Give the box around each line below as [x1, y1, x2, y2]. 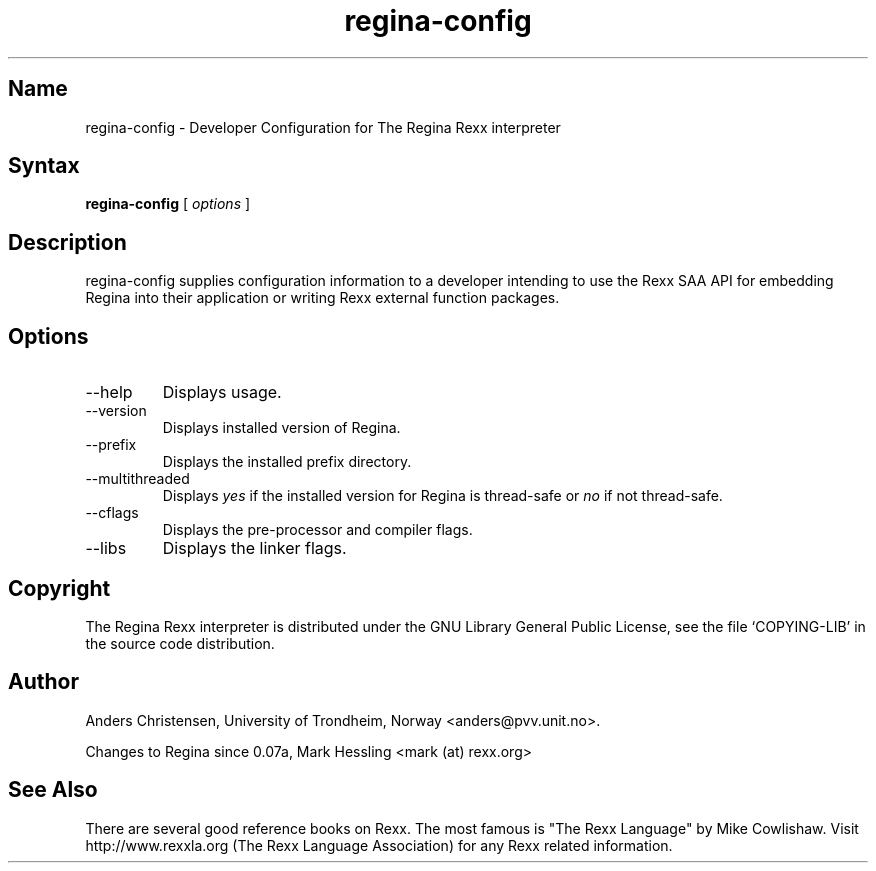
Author [8, 669, 79, 695]
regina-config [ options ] [85, 195, 251, 213]
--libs [85, 538, 127, 559]
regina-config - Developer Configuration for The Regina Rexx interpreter [85, 118, 561, 136]
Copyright [8, 575, 111, 601]
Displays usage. [162, 382, 282, 403]
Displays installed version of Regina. [162, 419, 401, 437]
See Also [8, 777, 98, 803]
